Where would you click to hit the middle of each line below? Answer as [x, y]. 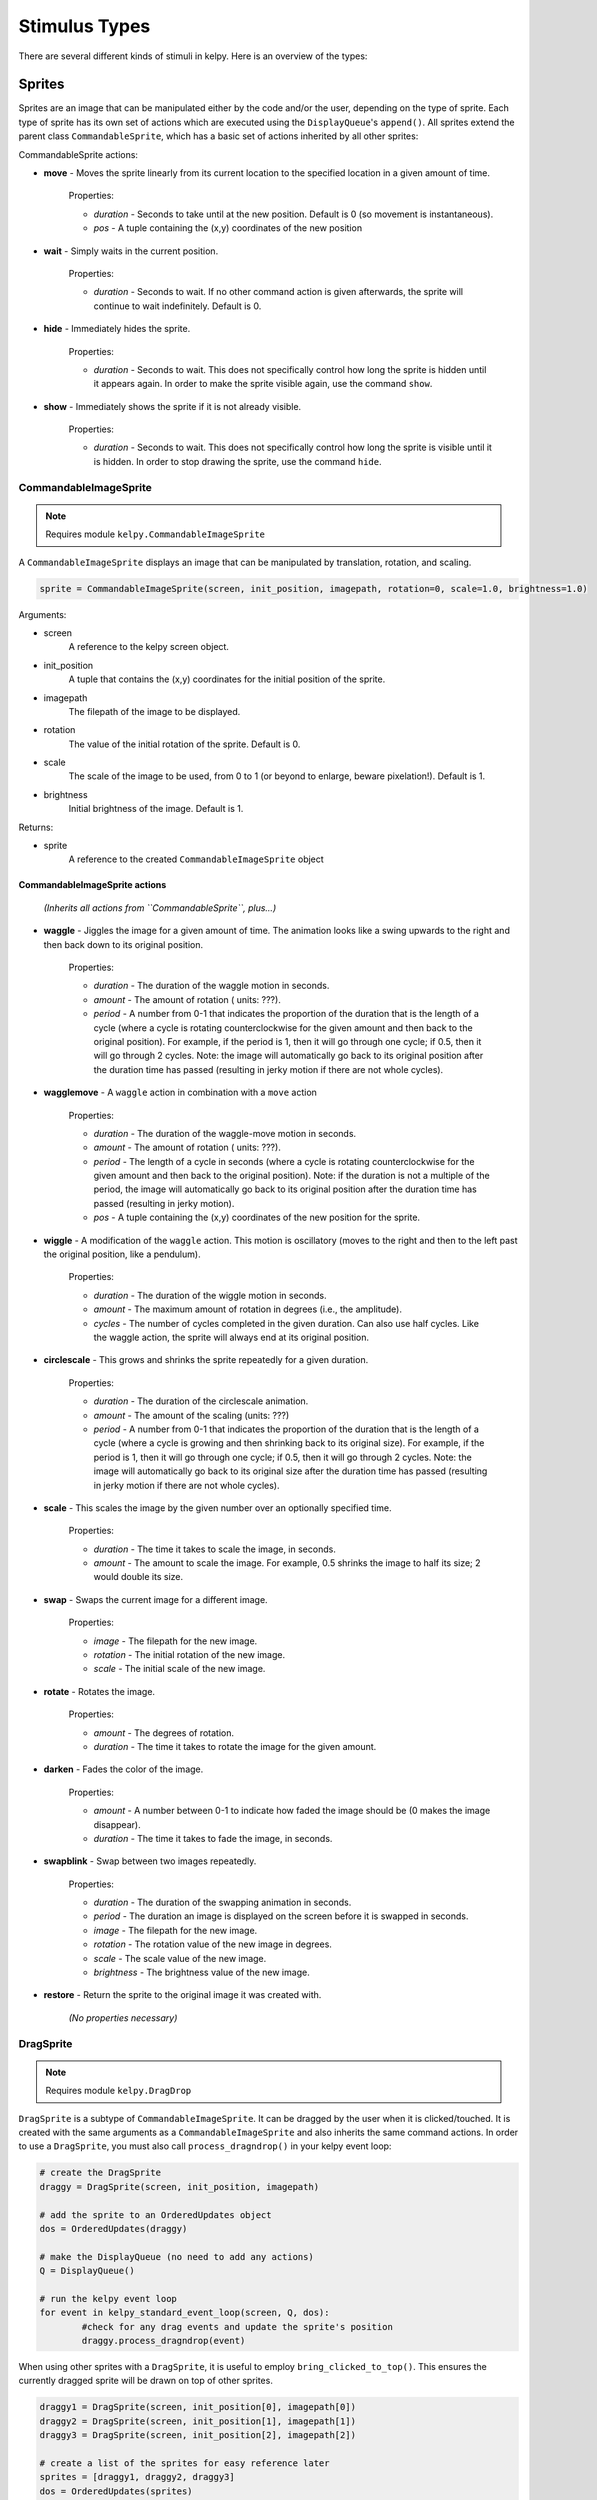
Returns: [36, 827]
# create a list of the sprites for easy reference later [184, 2463]
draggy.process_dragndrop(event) [163, 2341]
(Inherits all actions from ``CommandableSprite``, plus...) [160, 907]
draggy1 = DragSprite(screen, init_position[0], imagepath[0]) [198, 2407]
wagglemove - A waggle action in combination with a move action [180, 1092]
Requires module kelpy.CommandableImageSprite [155, 534]
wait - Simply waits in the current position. [131, 251]
